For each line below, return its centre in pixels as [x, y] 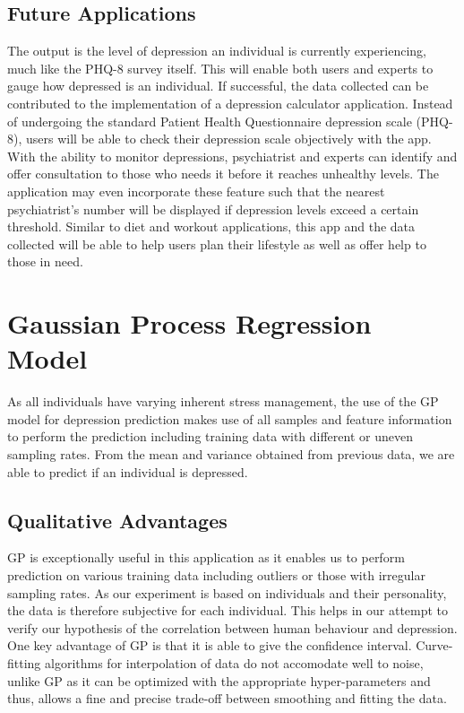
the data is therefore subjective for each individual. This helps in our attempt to [228, 610]
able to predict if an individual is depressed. [128, 471]
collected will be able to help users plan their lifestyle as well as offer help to [217, 243]
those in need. [45, 261]
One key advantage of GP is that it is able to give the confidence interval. [210, 645]
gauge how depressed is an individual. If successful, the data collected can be [218, 86]
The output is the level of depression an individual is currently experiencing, [217, 51]
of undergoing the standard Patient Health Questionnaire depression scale [210, 121]
